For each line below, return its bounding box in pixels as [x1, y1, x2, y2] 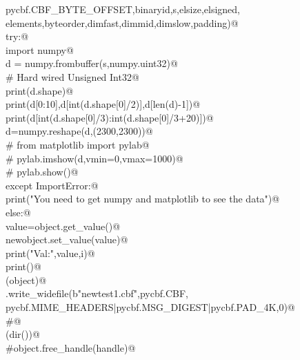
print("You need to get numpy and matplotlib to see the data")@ [6, 191, 280, 206]
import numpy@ [6, 42, 74, 57]
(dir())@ [6, 327, 40, 341]
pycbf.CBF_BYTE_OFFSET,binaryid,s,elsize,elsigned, [6, 2, 241, 16]
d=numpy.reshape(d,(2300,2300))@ [6, 124, 153, 138]
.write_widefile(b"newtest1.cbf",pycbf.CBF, [6, 286, 188, 301]
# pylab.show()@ [6, 164, 79, 179]
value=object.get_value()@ [6, 218, 121, 233]
